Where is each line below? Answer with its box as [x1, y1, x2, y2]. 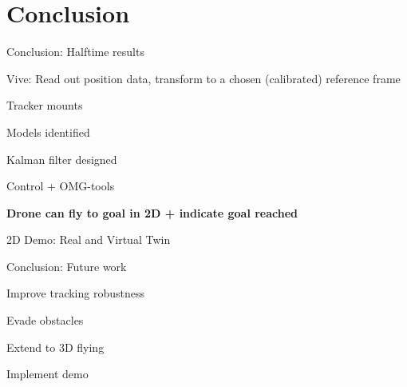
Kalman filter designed [6, 150, 117, 167]
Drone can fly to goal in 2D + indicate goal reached [6, 204, 298, 221]
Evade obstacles [6, 312, 84, 329]
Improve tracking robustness [6, 285, 145, 301]
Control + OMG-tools [6, 178, 115, 194]
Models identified [6, 123, 90, 140]
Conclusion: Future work [6, 257, 127, 274]
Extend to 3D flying [6, 338, 105, 355]
